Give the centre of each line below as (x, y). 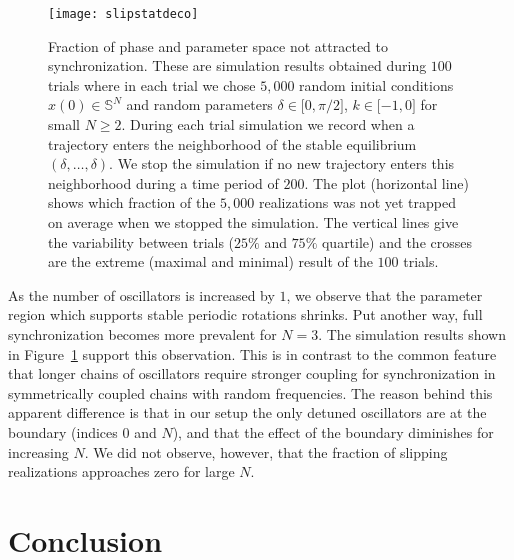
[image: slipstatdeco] (123, 14)
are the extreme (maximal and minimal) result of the (210, 261)
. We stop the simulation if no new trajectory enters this (282, 163)
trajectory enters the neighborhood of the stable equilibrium (232, 143)
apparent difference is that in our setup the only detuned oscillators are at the (247, 412)
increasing (38, 451)
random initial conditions (376, 84)
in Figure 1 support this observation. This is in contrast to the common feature (252, 353)
